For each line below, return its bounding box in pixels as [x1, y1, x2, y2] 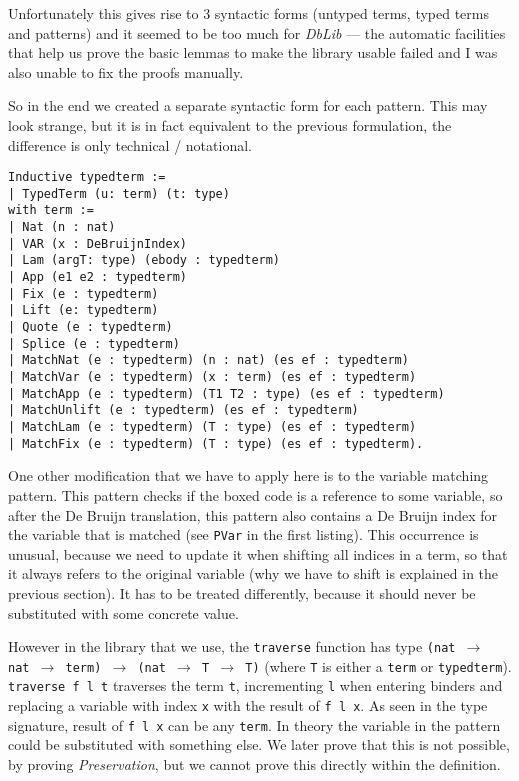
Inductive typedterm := [8, 170, 166, 185]
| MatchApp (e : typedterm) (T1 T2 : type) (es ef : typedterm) [8, 386, 445, 401]
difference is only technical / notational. [8, 134, 252, 155]
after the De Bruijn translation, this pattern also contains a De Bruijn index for [8, 504, 498, 525]
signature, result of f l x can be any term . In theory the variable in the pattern [8, 714, 501, 735]
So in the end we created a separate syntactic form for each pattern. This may [8, 95, 488, 116]
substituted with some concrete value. [8, 602, 239, 623]
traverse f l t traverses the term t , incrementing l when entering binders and [8, 675, 503, 696]
